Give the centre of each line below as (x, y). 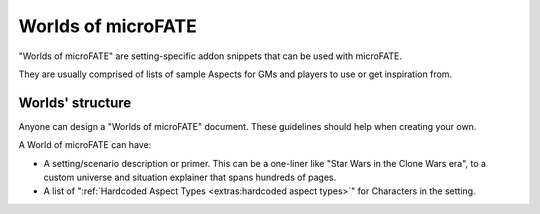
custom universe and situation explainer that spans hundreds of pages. (190, 177)
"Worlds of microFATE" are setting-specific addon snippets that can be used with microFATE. (210, 56)
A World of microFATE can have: (85, 145)
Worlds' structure (75, 102)
